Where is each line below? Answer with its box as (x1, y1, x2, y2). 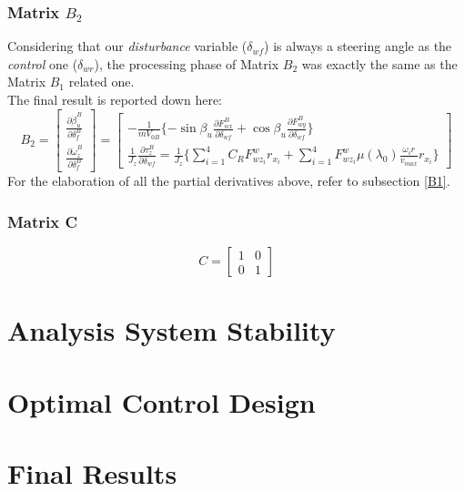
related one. (68, 72, 135, 91)
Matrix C (7, 210, 78, 232)
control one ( (7, 54, 78, 73)
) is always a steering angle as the (264, 36, 452, 56)
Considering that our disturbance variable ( (7, 36, 248, 56)
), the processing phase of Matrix (94, 54, 279, 73)
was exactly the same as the (301, 54, 458, 73)
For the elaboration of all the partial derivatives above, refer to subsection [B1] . (7, 171, 450, 190)
